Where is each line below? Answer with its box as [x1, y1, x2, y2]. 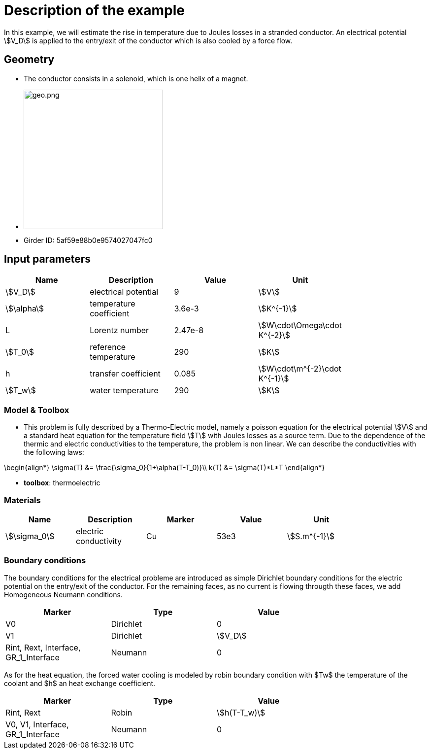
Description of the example [4, 2, 185, 19]
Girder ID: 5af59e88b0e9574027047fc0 [24, 236, 153, 244]
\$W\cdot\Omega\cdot [258, 320, 342, 331]
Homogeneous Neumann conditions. [4, 590, 123, 599]
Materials [4, 495, 41, 505]
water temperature [90, 385, 159, 396]
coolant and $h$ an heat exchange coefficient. [4, 679, 156, 687]
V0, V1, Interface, [5, 719, 69, 729]
